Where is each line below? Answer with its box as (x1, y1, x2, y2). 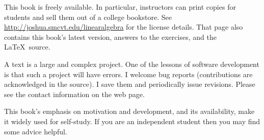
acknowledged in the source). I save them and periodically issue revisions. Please (4, 79, 255, 89)
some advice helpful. (4, 126, 67, 136)
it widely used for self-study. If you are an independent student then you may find (4, 115, 260, 126)
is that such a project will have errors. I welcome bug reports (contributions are (4, 68, 253, 79)
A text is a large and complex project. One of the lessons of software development (4, 58, 259, 69)
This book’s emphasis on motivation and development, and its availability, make (4, 106, 255, 116)
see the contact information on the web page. (4, 88, 145, 99)
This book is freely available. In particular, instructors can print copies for (4, 2, 236, 12)
